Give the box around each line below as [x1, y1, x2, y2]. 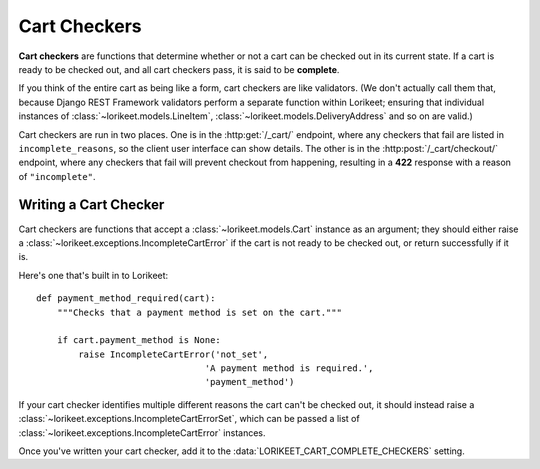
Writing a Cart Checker [18, 196, 165, 214]
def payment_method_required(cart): [36, 293, 216, 304]
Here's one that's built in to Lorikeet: [18, 269, 169, 281]
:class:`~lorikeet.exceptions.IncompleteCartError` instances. [18, 426, 266, 439]
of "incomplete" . [18, 170, 96, 182]
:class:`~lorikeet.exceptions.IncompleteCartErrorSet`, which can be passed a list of [18, 413, 360, 425]
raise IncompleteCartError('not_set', [78, 348, 269, 360]
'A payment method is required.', [204, 363, 374, 374]
